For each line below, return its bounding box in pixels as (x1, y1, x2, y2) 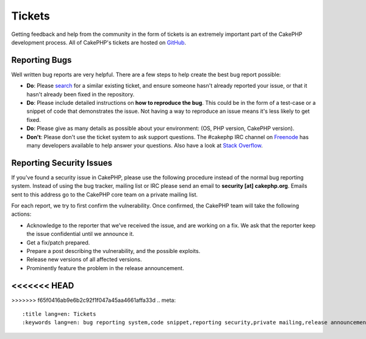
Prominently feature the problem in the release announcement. (26, 264, 184, 271)
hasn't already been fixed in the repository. (26, 90, 135, 98)
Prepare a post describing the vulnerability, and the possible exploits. (26, 248, 201, 254)
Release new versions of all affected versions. (26, 256, 142, 263)
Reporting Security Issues (11, 157, 113, 168)
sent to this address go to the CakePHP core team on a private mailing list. (11, 191, 198, 198)
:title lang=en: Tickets (22, 311, 96, 318)
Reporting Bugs (11, 55, 72, 65)
